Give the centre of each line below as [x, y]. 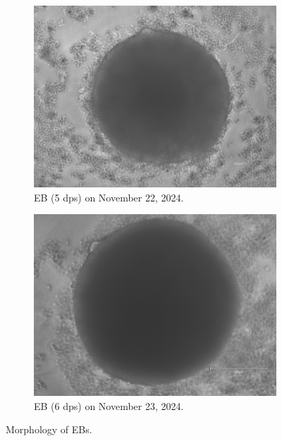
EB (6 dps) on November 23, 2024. [109, 405]
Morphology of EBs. [49, 429]
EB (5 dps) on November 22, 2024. [109, 197]
